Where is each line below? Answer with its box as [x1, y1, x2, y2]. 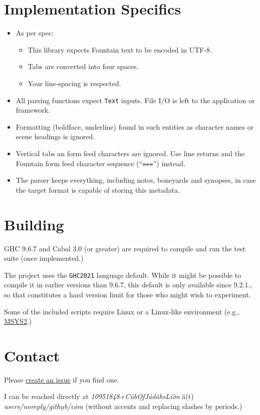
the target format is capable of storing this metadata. [16, 184, 180, 195]
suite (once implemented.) [4, 253, 84, 263]
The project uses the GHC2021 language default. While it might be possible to [4, 269, 241, 280]
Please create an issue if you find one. [4, 374, 119, 384]
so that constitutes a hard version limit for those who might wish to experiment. [4, 289, 251, 299]
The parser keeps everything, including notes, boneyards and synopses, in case [16, 175, 256, 185]
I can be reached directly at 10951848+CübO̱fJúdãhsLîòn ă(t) [4, 391, 194, 401]
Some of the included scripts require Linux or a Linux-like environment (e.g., [4, 306, 240, 316]
